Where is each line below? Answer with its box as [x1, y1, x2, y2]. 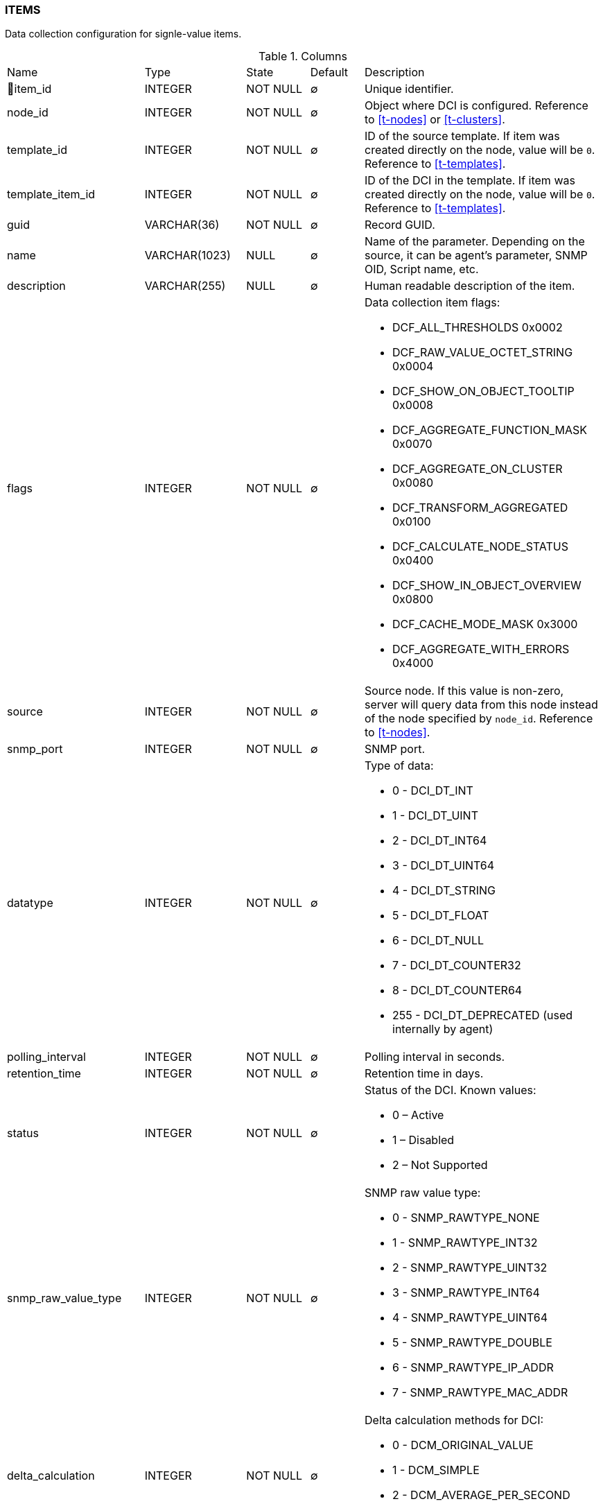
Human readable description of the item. [365, 279, 575, 293]
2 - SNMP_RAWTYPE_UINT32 [392, 1261, 548, 1275]
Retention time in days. [365, 1066, 484, 1081]
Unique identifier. [365, 82, 454, 96]
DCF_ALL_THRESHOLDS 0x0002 [392, 320, 563, 335]
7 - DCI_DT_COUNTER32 [392, 958, 521, 973]
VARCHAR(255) [144, 279, 226, 293]
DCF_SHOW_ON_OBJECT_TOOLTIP [392, 384, 575, 399]
